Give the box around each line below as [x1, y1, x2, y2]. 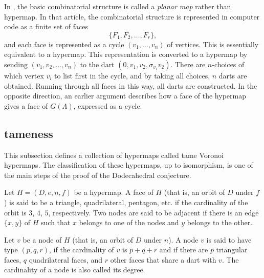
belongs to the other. [187, 217, 253, 228]
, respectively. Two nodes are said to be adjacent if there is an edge [48, 207, 259, 217]
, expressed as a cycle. [73, 100, 142, 111]
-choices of [212, 58, 245, 69]
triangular [216, 244, 248, 255]
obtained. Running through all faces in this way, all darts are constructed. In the [4, 80, 257, 91]
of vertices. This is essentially [167, 38, 259, 49]
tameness [4, 125, 53, 141]
